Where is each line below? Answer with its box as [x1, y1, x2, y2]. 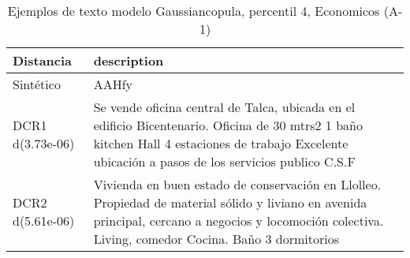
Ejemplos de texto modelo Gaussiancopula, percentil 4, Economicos [7, 2, 380, 20]
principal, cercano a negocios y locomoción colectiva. [93, 211, 384, 230]
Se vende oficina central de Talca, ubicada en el [93, 98, 356, 116]
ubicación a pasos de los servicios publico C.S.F [93, 152, 356, 170]
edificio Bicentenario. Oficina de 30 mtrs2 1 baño [93, 116, 363, 134]
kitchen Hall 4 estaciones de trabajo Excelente [93, 134, 348, 152]
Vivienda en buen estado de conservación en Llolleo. [93, 175, 382, 193]
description [93, 51, 164, 69]
